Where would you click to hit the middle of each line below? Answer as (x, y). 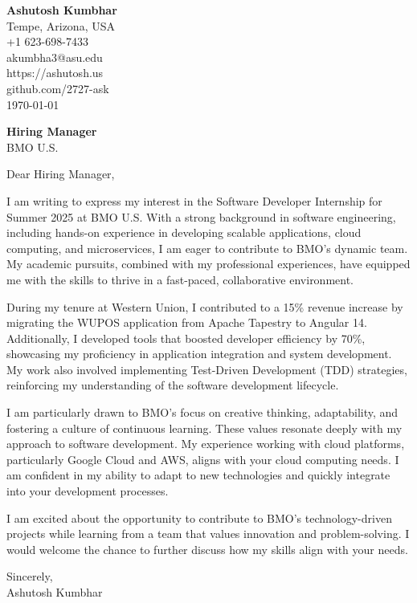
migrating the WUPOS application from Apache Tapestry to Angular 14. (187, 322)
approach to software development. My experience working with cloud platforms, (206, 444)
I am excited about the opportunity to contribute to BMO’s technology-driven (199, 517)
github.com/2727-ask (58, 88)
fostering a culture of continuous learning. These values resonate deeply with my (204, 428)
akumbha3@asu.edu (55, 57)
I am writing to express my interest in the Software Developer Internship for (194, 200)
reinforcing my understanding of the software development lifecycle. (173, 385)
